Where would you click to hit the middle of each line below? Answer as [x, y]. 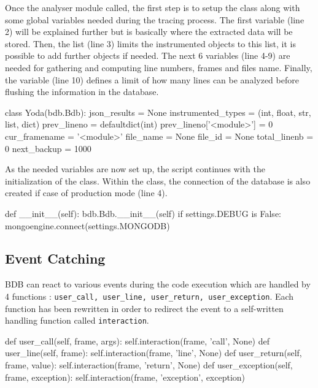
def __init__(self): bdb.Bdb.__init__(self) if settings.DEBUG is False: [143, 213]
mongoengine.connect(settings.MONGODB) [87, 225]
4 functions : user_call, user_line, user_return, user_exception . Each [149, 296]
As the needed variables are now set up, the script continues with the [135, 169]
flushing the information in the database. [82, 92]
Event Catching [55, 258]
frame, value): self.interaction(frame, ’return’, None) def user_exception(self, [149, 364]
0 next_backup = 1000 [48, 148]
